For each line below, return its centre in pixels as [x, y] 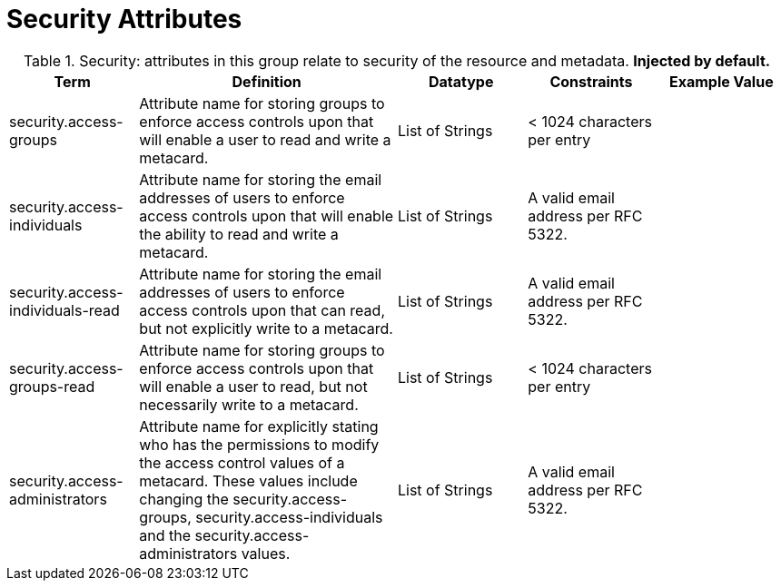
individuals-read [64, 310]
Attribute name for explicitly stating [259, 426]
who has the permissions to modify [259, 444]
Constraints [591, 81]
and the [165, 535]
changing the [184, 499]
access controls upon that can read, [262, 310]
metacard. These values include [248, 480]
